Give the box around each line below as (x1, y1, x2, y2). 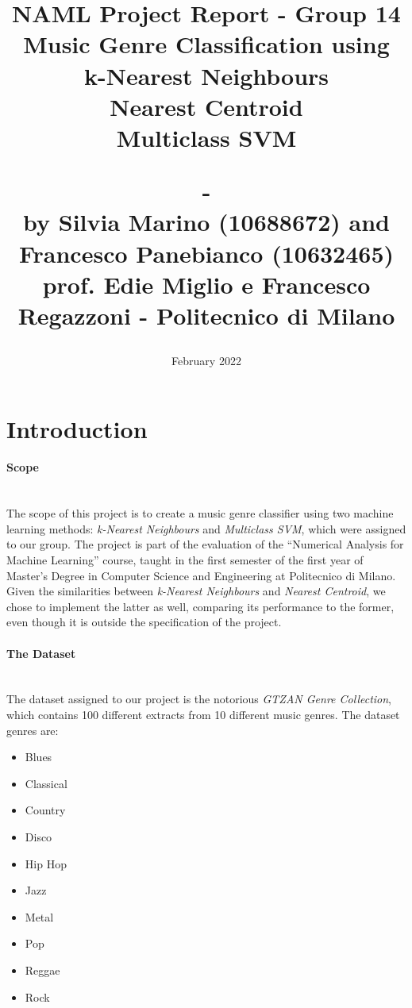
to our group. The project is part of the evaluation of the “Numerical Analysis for (6, 536, 404, 552)
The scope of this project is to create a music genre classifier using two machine (6, 505, 394, 521)
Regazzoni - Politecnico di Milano (17, 298, 395, 331)
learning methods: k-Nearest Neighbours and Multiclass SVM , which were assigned (6, 520, 406, 537)
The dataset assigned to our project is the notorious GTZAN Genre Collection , (6, 691, 392, 707)
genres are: (6, 721, 59, 738)
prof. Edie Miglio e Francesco (42, 267, 371, 300)
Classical (25, 775, 67, 791)
